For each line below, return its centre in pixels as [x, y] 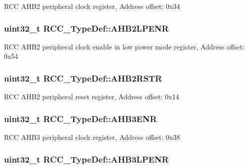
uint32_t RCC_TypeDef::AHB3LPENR [86, 159]
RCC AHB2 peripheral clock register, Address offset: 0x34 [92, 6]
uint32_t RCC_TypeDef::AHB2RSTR [83, 78]
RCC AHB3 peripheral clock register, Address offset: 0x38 [92, 137]
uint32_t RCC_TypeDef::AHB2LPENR [86, 28]
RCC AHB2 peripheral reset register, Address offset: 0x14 [92, 97]
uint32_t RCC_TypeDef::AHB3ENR [80, 118]
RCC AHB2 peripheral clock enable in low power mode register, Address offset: [124, 46]
